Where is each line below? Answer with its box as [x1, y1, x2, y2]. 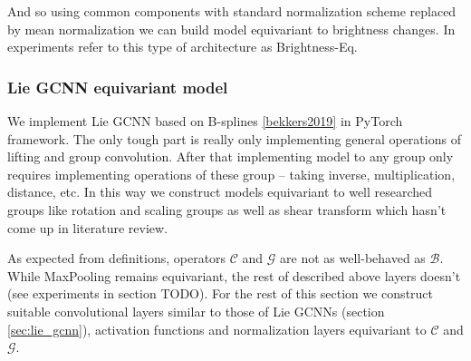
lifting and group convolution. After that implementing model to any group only [7, 147, 454, 166]
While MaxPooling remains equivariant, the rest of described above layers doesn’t [7, 266, 461, 285]
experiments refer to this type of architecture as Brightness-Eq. [7, 37, 358, 56]
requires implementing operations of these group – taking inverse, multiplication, [7, 164, 456, 183]
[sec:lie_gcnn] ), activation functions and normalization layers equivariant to [7, 319, 427, 338]
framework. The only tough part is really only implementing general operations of [7, 129, 461, 148]
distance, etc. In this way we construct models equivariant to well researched [7, 182, 433, 201]
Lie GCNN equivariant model [7, 75, 228, 98]
